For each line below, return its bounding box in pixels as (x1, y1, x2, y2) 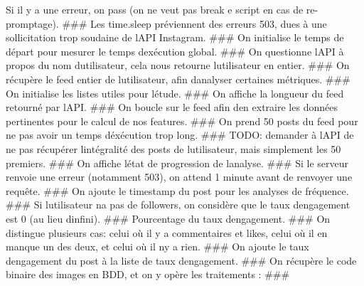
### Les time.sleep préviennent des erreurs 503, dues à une (62, 16, 327, 31)
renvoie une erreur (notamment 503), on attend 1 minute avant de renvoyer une (6, 169, 353, 184)
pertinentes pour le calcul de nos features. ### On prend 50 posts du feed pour (6, 113, 358, 128)
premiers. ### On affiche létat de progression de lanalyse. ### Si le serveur (6, 155, 348, 170)
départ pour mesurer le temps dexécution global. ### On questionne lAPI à (6, 43, 344, 58)
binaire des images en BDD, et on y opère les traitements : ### (6, 267, 290, 282)
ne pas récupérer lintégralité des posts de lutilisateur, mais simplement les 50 (6, 141, 341, 156)
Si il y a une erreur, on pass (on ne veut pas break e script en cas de (6, 2, 304, 16)
